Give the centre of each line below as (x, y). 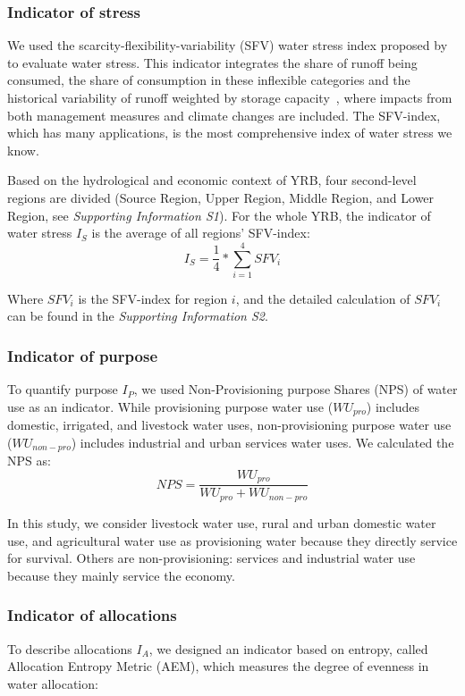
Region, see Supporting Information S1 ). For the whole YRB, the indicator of (219, 215)
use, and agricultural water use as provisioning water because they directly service (232, 540)
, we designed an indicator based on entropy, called (288, 648)
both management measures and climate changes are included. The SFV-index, (224, 115)
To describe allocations (70, 648)
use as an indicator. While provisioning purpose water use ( (170, 406)
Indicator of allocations (92, 615)
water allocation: (53, 683)
